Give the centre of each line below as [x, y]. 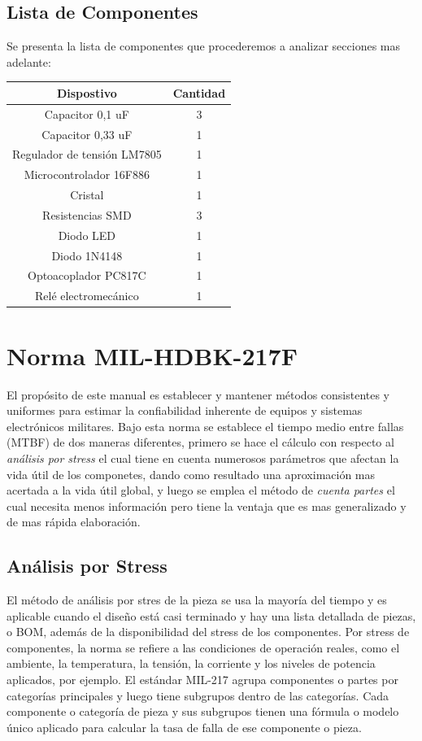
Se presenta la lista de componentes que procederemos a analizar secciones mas [203, 46]
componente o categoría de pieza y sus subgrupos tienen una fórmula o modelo [203, 711]
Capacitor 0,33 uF [87, 134]
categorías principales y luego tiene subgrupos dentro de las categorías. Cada [198, 695]
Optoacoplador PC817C [87, 275]
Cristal [87, 195]
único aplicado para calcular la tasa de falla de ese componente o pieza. [184, 727]
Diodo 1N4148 [87, 255]
